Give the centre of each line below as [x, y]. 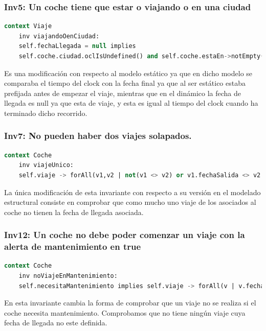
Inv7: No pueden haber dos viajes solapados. [98, 136]
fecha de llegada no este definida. [56, 323]
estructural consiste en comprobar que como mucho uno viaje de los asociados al [130, 202]
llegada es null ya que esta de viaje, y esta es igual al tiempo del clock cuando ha [131, 103]
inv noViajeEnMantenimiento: [68, 276]
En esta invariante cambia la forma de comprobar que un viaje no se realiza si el [130, 303]
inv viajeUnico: [46, 165]
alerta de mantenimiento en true [73, 246]
